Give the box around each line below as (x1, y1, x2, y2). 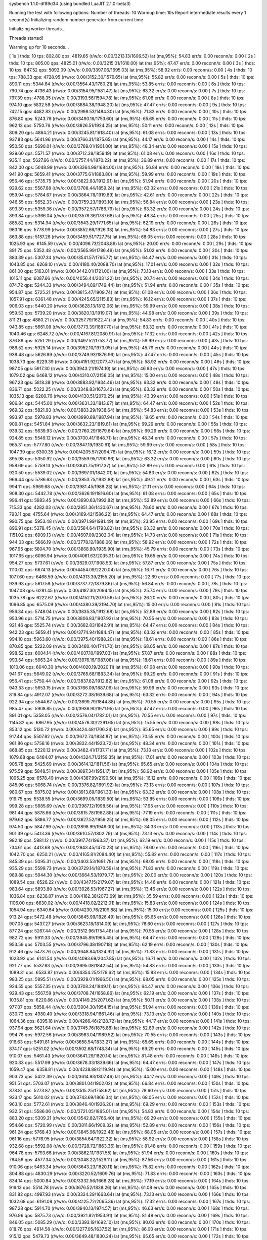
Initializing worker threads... (9, 26, 66, 32)
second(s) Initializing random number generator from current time (9, 16, 143, 22)
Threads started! (9, 35, 44, 41)
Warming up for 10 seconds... (9, 44, 69, 50)
